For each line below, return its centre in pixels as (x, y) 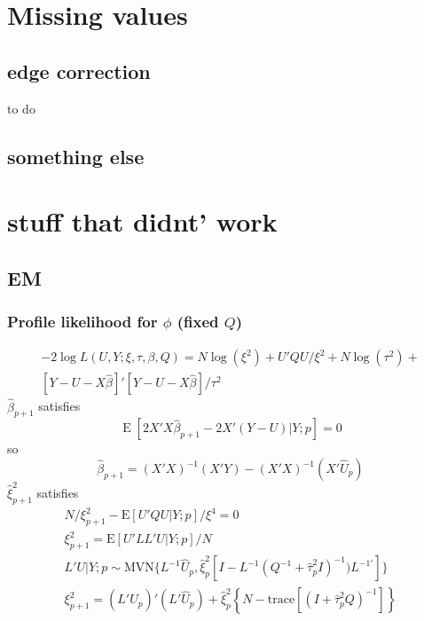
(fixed (198, 322)
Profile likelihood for (82, 322)
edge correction (79, 71)
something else (76, 156)
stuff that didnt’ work (142, 221)
